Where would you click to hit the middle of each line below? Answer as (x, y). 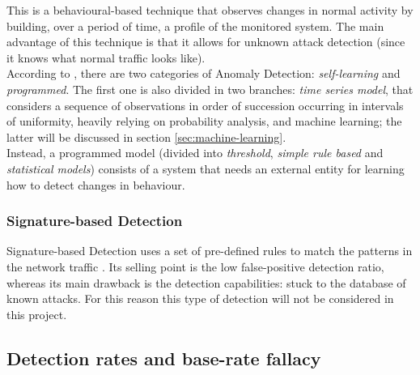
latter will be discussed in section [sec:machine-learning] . (146, 136)
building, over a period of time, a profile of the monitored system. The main (195, 26)
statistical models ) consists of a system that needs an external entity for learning (206, 168)
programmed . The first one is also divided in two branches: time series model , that (210, 89)
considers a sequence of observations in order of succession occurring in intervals (205, 105)
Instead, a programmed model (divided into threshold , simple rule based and (195, 153)
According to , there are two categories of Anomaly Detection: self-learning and (204, 73)
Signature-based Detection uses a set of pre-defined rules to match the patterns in (210, 251)
